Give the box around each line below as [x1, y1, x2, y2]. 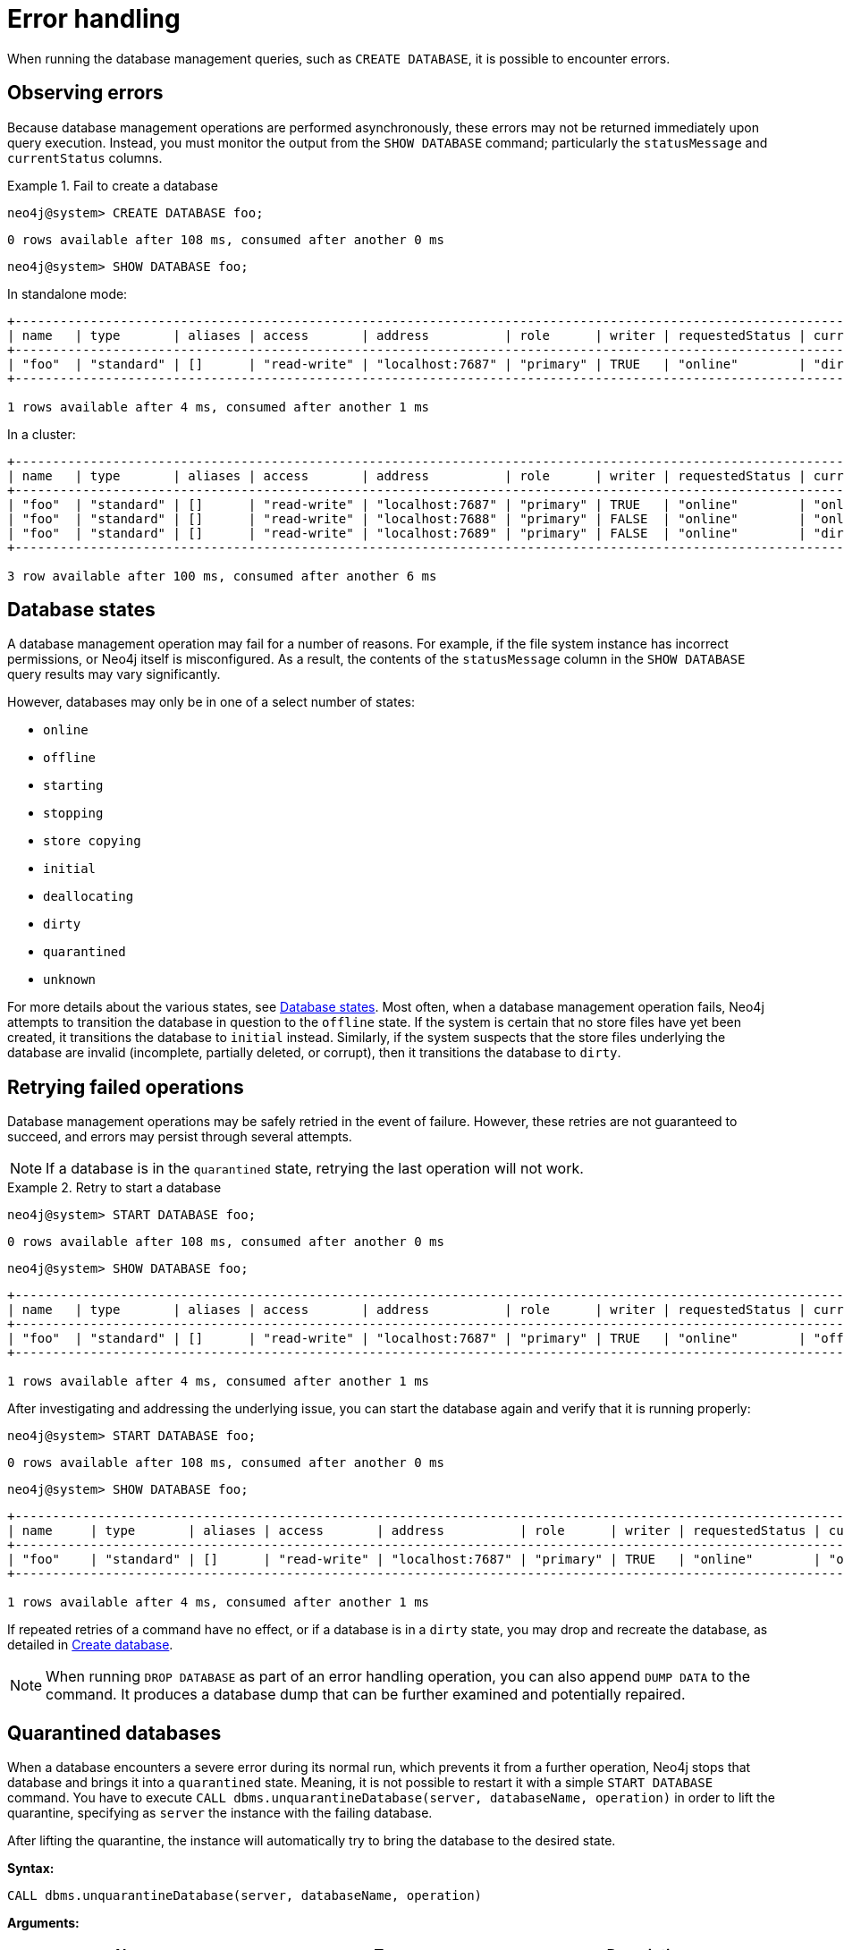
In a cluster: [7, 426, 76, 442]
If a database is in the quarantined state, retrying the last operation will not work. [46, 1159, 584, 1178]
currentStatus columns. [7, 149, 163, 165]
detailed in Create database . [7, 1637, 173, 1653]
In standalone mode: [7, 285, 128, 301]
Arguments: [7, 1915, 80, 1931]
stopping [43, 806, 104, 821]
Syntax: [7, 1861, 55, 1877]
